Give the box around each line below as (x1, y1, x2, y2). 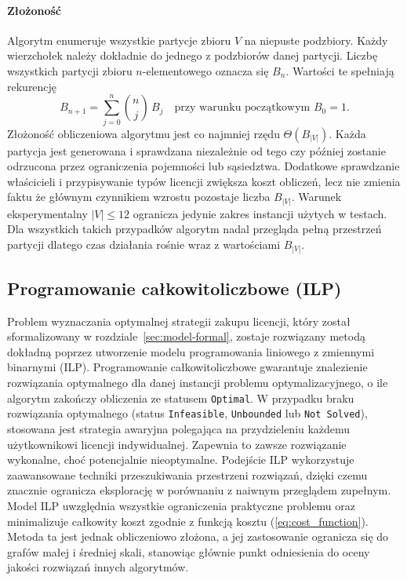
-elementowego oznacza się (142, 62, 269, 78)
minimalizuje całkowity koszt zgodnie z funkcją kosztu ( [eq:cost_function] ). (7, 513, 369, 529)
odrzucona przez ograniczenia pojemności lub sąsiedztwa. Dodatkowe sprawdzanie (7, 158, 400, 174)
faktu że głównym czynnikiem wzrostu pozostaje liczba (7, 188, 271, 205)
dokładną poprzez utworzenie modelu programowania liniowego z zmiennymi (7, 343, 375, 359)
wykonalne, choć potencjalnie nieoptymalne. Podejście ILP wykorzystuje (7, 451, 354, 468)
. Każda (329, 125, 366, 141)
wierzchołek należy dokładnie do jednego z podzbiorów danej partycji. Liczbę (7, 47, 378, 64)
